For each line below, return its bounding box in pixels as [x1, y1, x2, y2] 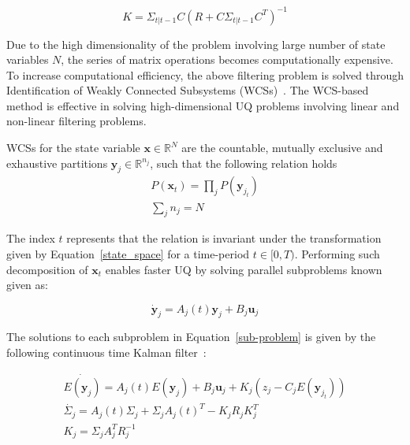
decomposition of [6, 261, 88, 277]
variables [6, 51, 49, 68]
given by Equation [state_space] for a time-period [6, 245, 250, 261]
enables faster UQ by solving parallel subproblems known [105, 261, 382, 277]
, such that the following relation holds [150, 154, 337, 171]
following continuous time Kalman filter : [6, 344, 207, 361]
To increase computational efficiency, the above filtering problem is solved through [6, 66, 404, 83]
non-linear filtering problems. [6, 113, 147, 129]
